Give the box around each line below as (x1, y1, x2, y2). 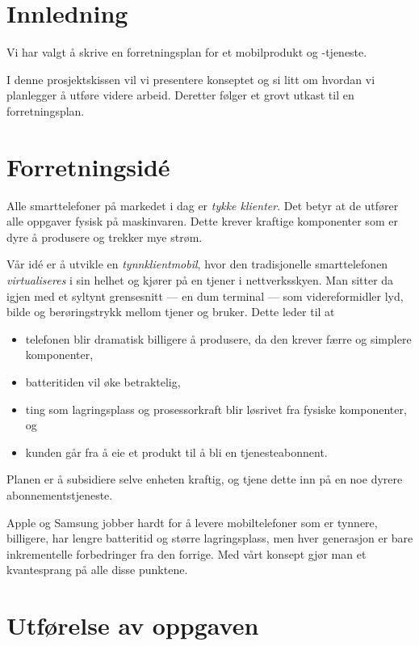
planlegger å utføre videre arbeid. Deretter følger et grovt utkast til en (6, 87, 354, 103)
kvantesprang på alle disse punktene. (6, 561, 188, 578)
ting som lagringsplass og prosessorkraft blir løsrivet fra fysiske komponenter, (25, 400, 407, 417)
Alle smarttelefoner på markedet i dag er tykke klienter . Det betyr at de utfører (6, 196, 399, 213)
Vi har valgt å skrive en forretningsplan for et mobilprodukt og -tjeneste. (6, 44, 367, 61)
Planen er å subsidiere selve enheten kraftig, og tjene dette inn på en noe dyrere (6, 471, 403, 488)
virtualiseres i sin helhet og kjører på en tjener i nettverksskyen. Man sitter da (6, 272, 394, 288)
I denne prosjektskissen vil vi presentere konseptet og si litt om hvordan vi (6, 70, 375, 87)
